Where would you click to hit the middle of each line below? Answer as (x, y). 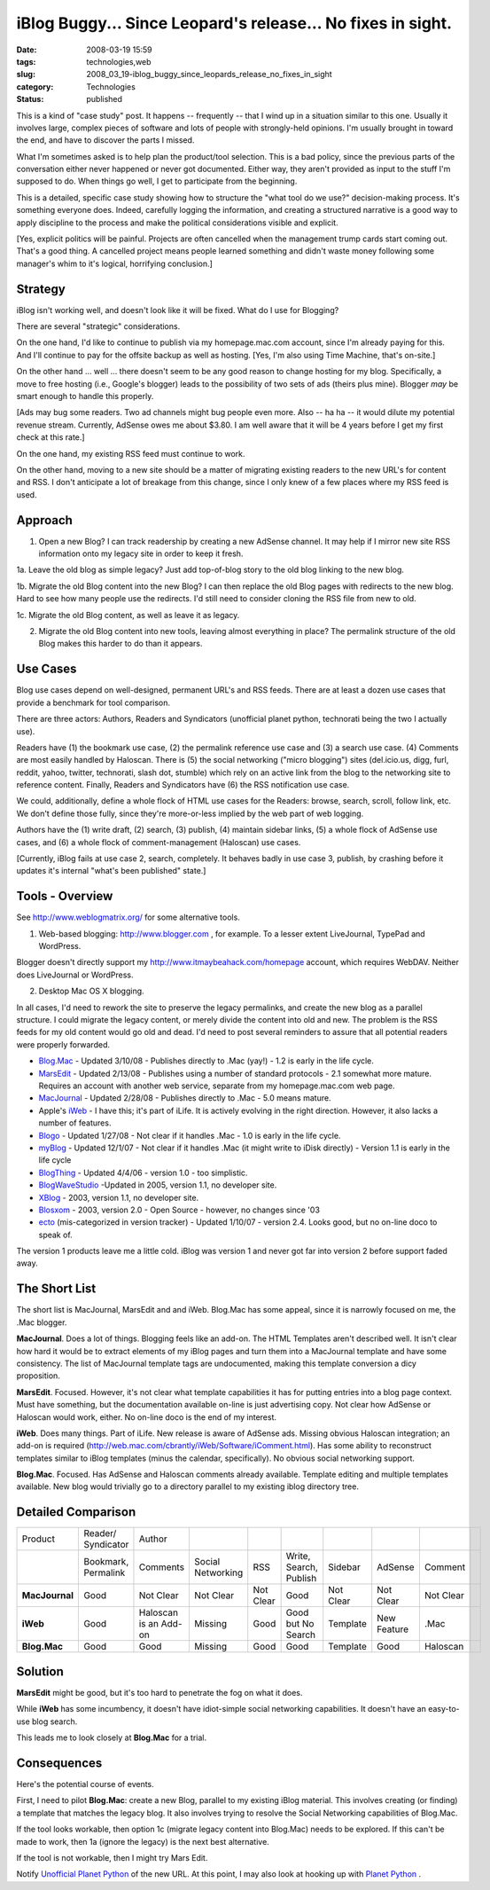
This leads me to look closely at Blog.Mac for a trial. (112, 1737)
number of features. (75, 1123)
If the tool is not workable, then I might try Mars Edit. (112, 1857)
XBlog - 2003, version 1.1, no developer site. (119, 1197)
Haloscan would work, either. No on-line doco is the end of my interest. (147, 1417)
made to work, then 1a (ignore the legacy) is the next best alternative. (143, 1841)
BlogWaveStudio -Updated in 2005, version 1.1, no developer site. (158, 1185)
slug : (26, 75)
